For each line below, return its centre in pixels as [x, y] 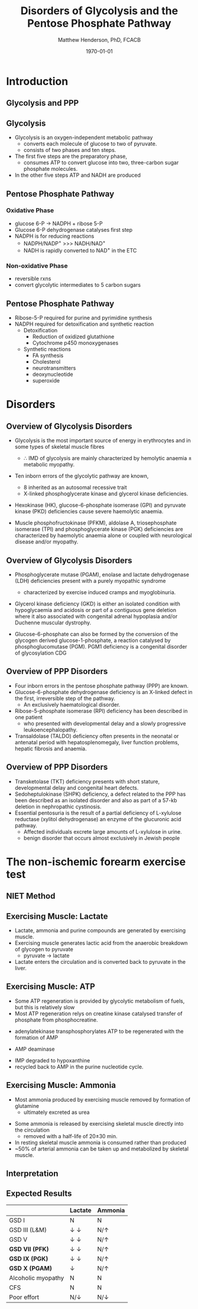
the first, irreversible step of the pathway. [65, 698]
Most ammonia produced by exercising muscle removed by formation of [103, 1099]
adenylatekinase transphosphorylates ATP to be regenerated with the [99, 1031]
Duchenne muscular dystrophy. [53, 623]
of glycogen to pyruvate [44, 950]
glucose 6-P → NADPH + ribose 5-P [59, 223]
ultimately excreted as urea [56, 1112]
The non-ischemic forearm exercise [96, 862]
